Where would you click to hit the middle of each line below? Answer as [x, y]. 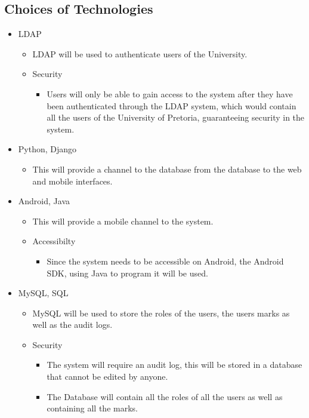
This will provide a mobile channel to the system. [123, 221]
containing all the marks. [92, 408]
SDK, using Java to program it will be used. [127, 273]
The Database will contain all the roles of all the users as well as [165, 396]
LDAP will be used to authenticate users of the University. [140, 53]
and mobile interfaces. [72, 181]
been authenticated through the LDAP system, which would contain [172, 105]
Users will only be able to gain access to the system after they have [170, 93]
